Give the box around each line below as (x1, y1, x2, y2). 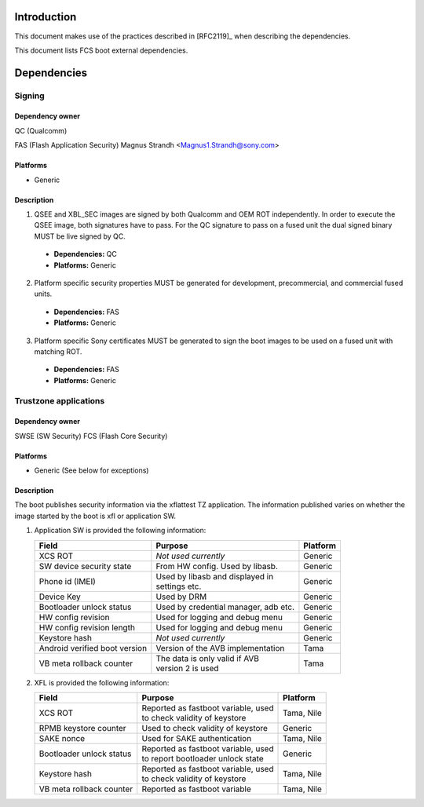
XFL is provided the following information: (34, 677, 170, 687)
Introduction (14, 10, 77, 24)
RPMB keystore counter (38, 723, 126, 734)
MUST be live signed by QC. (34, 232, 126, 241)
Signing (14, 90, 45, 101)
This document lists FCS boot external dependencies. (14, 46, 188, 55)
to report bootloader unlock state (141, 754, 264, 765)
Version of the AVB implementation (155, 642, 285, 653)
